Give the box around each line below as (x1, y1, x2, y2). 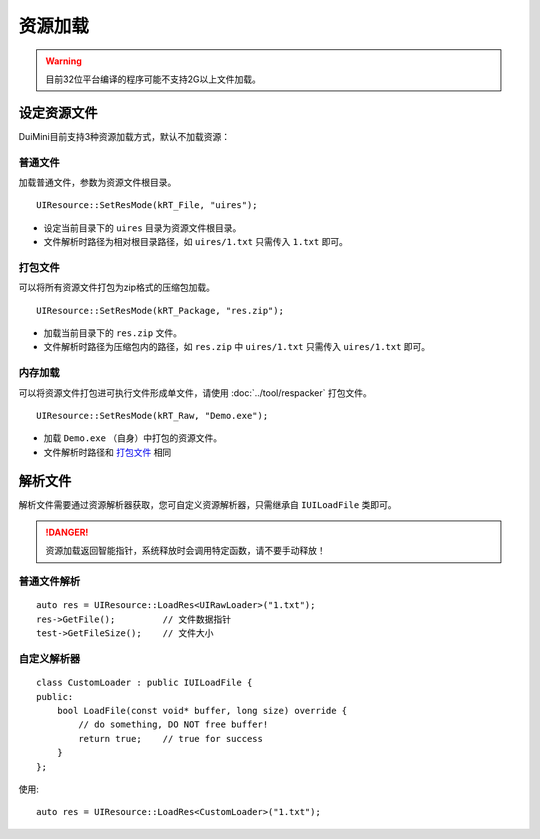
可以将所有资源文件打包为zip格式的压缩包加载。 (18, 281, 215, 294)
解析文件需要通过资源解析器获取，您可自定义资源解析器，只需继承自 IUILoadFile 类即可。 (18, 498, 397, 510)
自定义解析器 (18, 651, 81, 665)
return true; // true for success (78, 733, 264, 744)
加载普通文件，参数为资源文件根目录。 (18, 176, 177, 188)
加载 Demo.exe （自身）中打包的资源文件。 (43, 432, 223, 444)
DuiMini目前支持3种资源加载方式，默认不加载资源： (18, 130, 231, 142)
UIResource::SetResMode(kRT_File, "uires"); (36, 200, 259, 211)
